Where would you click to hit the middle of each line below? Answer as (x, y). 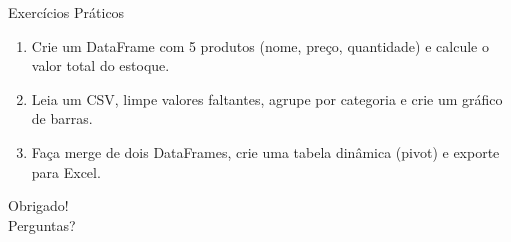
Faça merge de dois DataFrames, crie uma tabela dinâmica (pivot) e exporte (265, 151)
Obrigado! (38, 205)
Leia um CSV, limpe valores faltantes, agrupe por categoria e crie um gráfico (267, 98)
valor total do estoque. (100, 65)
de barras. (62, 118)
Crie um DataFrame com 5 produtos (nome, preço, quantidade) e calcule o (260, 45)
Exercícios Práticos (66, 12)
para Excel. (66, 171)
